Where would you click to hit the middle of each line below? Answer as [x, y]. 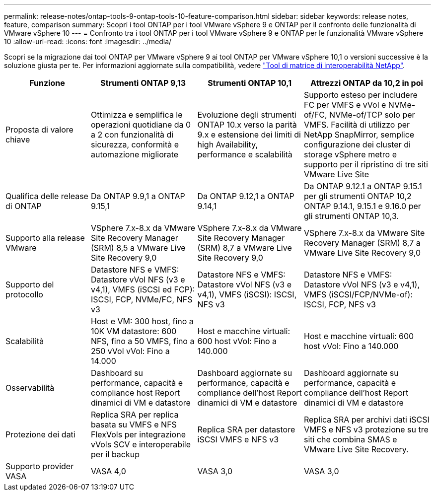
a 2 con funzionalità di [132, 135]
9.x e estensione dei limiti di [249, 135]
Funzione [47, 83]
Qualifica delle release [47, 196]
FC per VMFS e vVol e [345, 105]
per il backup [115, 454]
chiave [18, 140]
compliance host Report [136, 393]
